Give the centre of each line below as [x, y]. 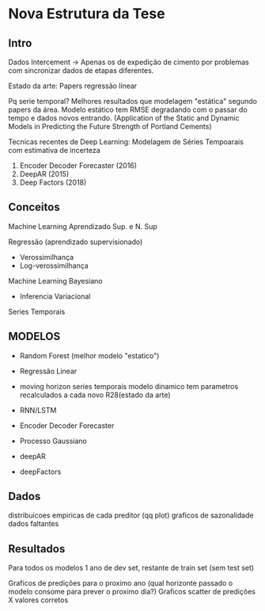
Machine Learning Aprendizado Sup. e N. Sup [83, 226]
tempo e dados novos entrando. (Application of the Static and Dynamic [124, 118]
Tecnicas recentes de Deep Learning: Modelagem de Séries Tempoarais [126, 142]
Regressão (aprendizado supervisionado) [76, 242]
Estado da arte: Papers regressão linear [73, 86]
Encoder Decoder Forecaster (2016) [78, 166]
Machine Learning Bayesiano [55, 281]
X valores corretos [38, 600]
